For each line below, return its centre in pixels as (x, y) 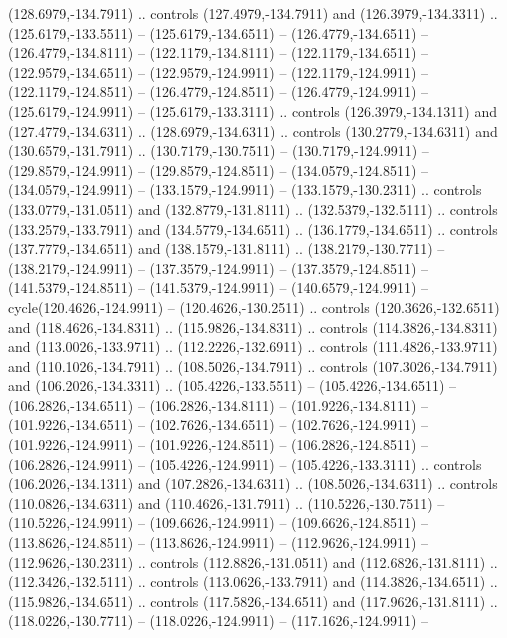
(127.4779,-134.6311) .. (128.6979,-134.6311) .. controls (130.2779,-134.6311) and (253, 130)
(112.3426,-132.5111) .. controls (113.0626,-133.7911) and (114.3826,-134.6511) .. (253, 581)
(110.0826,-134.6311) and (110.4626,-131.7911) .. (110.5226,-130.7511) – (226, 502)
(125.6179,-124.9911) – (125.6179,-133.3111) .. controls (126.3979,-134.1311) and (252, 110)
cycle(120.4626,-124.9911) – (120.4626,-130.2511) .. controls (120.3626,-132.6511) (254, 306)
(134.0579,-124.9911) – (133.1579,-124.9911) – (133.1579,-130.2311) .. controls (245, 189)
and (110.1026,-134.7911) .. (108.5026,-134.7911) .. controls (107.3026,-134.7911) (253, 365)
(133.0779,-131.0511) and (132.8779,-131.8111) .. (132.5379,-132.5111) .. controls (253, 208)
